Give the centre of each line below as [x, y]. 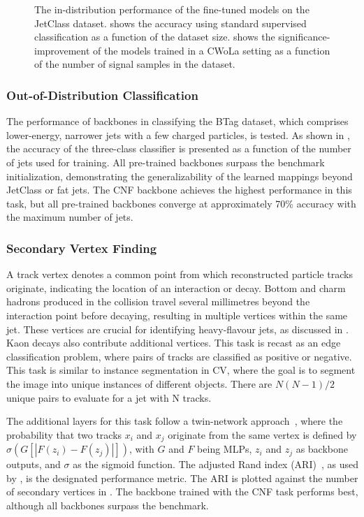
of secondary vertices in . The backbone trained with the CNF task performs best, [182, 491]
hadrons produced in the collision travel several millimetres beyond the [158, 301]
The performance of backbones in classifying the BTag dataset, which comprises [177, 121]
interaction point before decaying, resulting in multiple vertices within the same [177, 315]
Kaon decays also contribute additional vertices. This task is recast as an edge [174, 343]
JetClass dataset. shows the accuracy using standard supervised [170, 23]
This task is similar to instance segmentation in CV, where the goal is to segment [181, 370]
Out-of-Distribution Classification [102, 95]
